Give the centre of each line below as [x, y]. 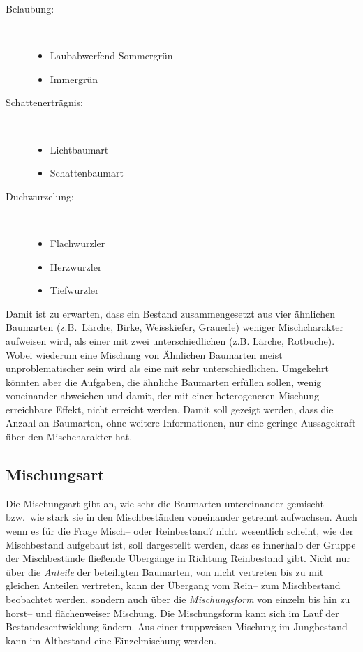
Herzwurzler [76, 266]
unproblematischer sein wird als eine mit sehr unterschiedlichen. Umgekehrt [167, 368]
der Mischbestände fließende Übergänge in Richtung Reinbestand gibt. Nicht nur [178, 558]
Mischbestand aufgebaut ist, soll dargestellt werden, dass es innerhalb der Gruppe [181, 544]
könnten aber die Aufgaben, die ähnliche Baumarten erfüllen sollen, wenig [164, 381]
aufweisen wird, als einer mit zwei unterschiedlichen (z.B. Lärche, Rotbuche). [170, 340]
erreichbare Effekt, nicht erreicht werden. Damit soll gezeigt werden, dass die [170, 409]
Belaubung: [30, 8]
